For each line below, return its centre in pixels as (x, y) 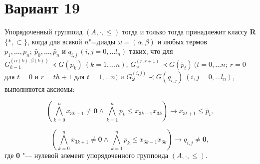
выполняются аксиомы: (40, 88)
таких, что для (151, 51)
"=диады (102, 41)
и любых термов (182, 41)
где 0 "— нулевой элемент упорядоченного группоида (87, 155)
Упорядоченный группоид (44, 32)
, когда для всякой (55, 41)
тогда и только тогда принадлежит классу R (189, 32)
